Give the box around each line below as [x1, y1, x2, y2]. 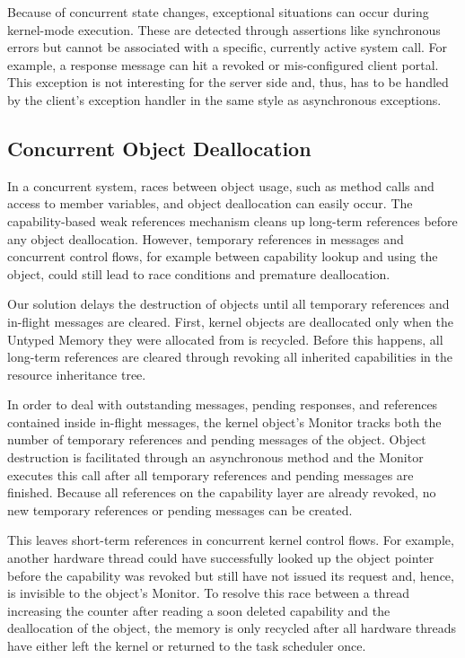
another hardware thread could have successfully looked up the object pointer [7, 548, 434, 567]
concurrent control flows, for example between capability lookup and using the [7, 247, 438, 266]
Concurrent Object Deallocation [7, 134, 311, 162]
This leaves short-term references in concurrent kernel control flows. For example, [7, 531, 454, 549]
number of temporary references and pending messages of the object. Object [7, 430, 426, 449]
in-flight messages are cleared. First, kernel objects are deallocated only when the [7, 311, 453, 330]
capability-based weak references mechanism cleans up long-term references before [7, 211, 458, 230]
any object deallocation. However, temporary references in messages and [7, 229, 404, 248]
